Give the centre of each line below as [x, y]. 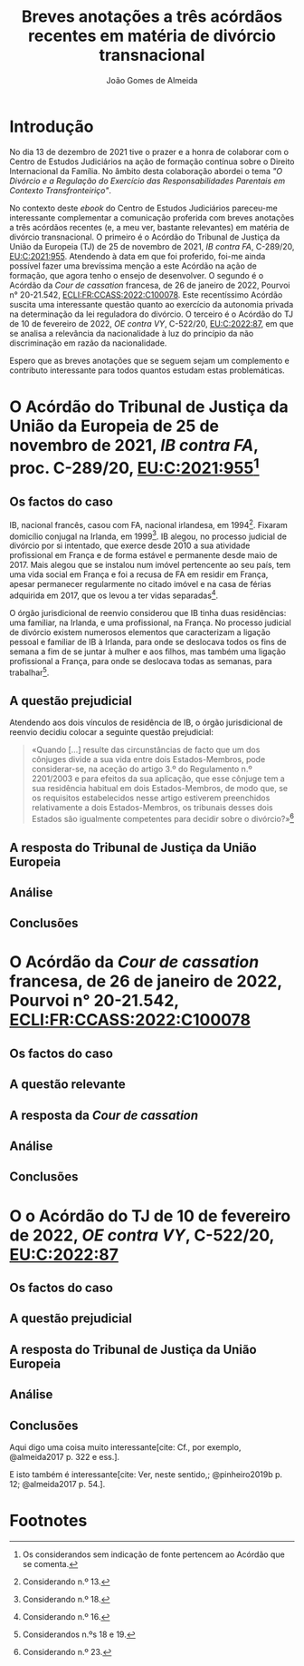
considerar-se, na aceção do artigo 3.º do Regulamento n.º [142, 769]
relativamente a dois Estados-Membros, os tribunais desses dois [152, 808]
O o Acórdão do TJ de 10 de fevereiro [150, 1215]
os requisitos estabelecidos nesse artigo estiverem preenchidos [151, 798]
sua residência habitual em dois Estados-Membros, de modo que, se [159, 789]
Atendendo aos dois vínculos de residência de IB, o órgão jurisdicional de [146, 722]
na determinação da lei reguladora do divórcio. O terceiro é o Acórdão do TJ [152, 314]
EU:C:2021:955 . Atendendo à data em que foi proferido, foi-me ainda [138, 256]
